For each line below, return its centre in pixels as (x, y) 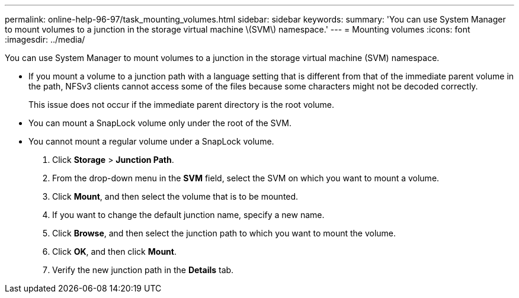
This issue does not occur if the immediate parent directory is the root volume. (182, 105)
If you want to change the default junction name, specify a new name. (188, 215)
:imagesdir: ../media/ (45, 39)
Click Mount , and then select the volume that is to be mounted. (175, 196)
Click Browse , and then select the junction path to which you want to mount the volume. (224, 233)
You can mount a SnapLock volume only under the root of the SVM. (160, 123)
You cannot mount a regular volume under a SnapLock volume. (151, 141)
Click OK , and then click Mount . (114, 251)
